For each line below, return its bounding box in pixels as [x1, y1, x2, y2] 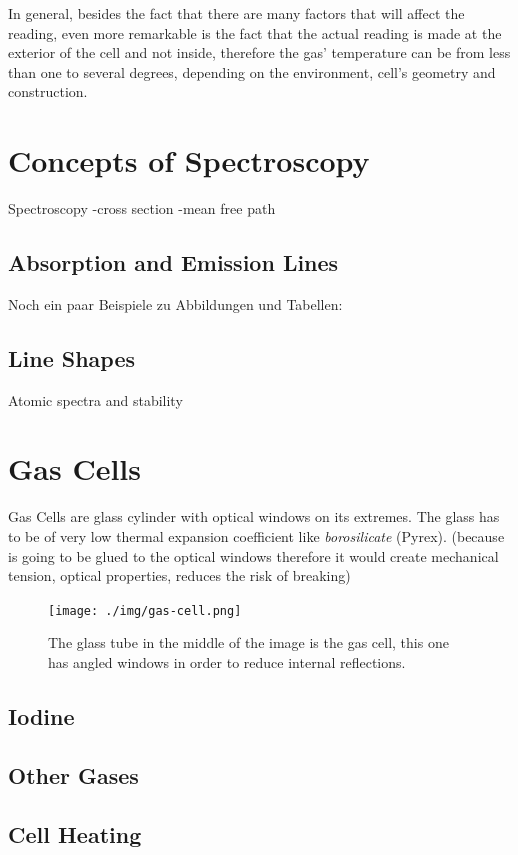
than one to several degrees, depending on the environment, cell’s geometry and [8, 61, 496, 82]
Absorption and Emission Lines [8, 247, 339, 278]
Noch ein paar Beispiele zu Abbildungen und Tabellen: [8, 293, 343, 314]
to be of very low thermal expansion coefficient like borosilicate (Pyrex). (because [8, 526, 505, 546]
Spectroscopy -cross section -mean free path [8, 198, 276, 219]
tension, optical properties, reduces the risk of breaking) [8, 565, 351, 586]
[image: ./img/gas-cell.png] [48, 603, 242, 618]
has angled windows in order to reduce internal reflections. [48, 652, 406, 673]
